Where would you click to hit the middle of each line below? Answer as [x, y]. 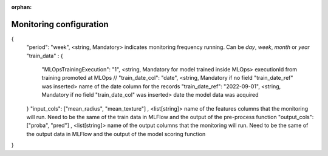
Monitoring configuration [60, 24]
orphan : [22, 7]
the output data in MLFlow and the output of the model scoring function [116, 134]
